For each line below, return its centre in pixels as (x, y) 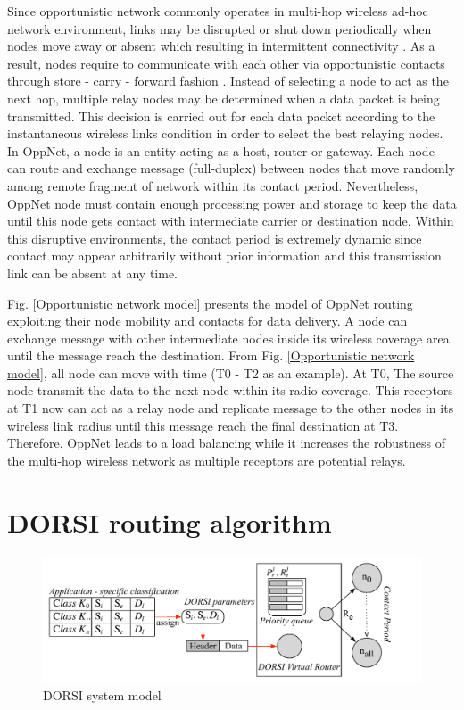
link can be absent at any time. (93, 272)
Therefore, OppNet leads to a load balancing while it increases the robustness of (226, 443)
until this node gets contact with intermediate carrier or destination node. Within (231, 221)
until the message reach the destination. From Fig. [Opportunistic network (211, 355)
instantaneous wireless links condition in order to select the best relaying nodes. (225, 133)
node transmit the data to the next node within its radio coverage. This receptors (230, 390)
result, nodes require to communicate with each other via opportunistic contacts (226, 63)
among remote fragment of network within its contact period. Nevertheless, (213, 185)
